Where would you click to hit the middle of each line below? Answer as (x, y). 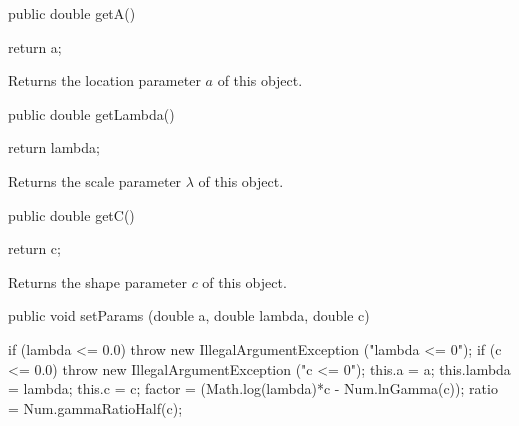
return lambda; (54, 147)
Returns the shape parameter (97, 281)
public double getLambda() (91, 113)
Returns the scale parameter (95, 180)
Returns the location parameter (104, 80)
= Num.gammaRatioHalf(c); (95, 407)
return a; (35, 46)
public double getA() (72, 13)
